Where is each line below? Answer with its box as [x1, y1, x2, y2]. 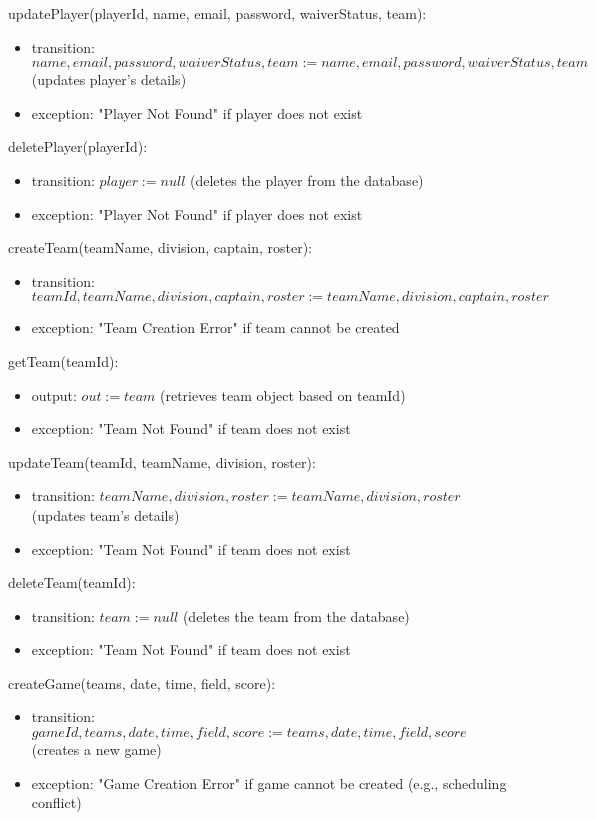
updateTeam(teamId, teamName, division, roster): [8, 451, 316, 472]
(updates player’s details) [31, 69, 187, 90]
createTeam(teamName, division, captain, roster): [8, 237, 312, 258]
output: [31, 384, 77, 405]
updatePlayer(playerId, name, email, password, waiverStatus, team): [8, 3, 427, 23]
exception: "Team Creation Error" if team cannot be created [31, 317, 400, 338]
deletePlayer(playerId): [8, 136, 148, 157]
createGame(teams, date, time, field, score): [8, 672, 276, 693]
